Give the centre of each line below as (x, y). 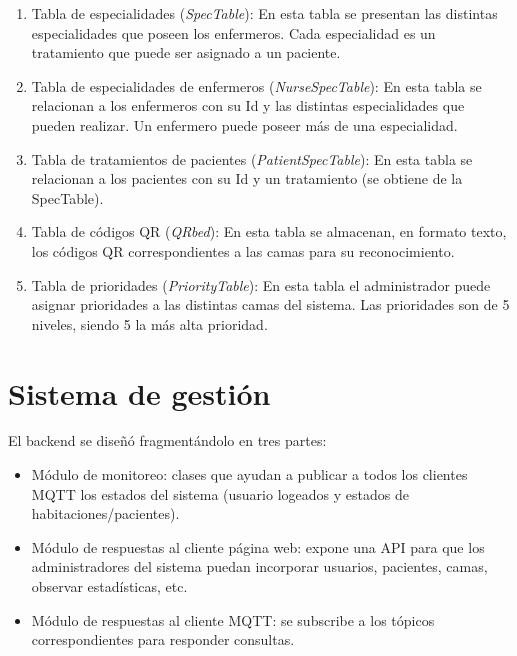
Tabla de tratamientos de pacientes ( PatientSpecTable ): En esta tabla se (252, 158)
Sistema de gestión (139, 392)
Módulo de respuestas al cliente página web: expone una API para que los (258, 546)
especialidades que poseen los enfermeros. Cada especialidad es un (233, 32)
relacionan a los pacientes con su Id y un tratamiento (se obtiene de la (247, 178)
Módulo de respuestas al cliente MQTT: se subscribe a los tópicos (233, 619)
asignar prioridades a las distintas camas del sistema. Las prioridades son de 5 (270, 304)
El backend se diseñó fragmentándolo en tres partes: (167, 440)
